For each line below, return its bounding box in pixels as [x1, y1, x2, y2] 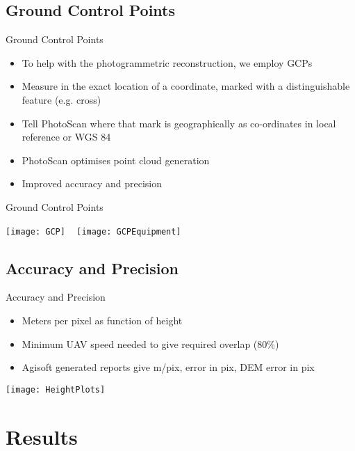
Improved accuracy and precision [22, 176, 163, 191]
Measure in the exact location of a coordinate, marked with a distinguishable [22, 79, 350, 93]
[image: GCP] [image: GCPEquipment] [6, 226, 181, 237]
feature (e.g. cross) [22, 92, 101, 106]
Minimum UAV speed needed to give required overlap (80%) [22, 336, 279, 351]
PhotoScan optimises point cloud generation [22, 152, 210, 167]
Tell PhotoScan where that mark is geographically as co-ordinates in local [22, 116, 336, 130]
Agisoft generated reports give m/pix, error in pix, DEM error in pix [22, 360, 315, 374]
